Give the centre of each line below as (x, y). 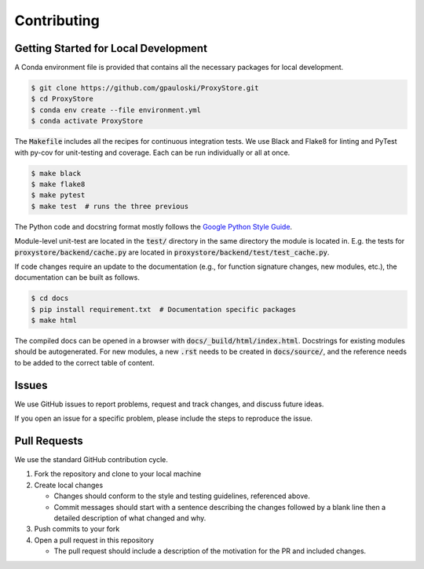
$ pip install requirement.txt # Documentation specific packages (164, 309)
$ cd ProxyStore (62, 99)
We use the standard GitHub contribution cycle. (91, 460)
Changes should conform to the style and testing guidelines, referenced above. (182, 496)
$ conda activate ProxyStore (87, 121)
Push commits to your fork (77, 529)
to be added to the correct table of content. (84, 362)
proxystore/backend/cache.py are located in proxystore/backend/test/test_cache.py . (172, 252)
